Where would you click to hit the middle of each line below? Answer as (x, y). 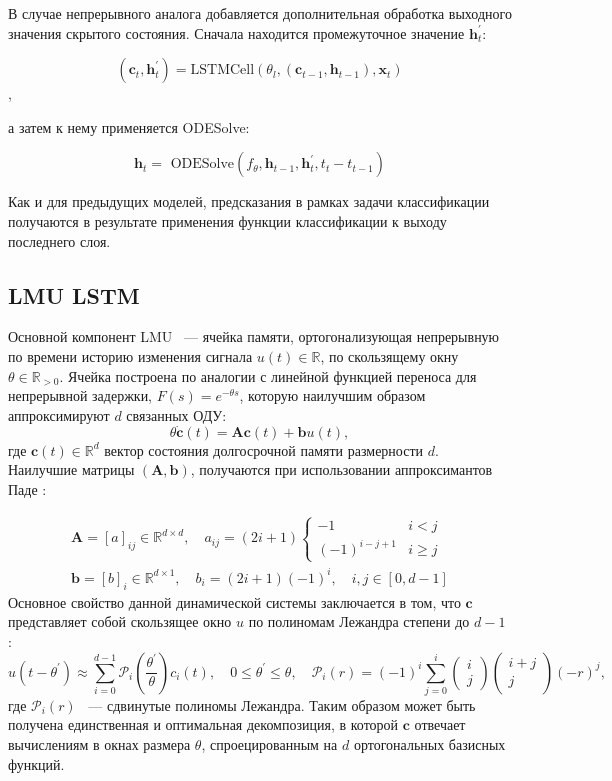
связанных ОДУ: (176, 414)
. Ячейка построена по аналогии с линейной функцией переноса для (268, 375)
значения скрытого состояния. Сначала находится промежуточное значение (236, 32)
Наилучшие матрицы (71, 469)
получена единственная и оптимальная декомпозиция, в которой (203, 724)
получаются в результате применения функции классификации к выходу (227, 220)
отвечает (440, 724)
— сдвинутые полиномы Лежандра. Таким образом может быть (282, 704)
